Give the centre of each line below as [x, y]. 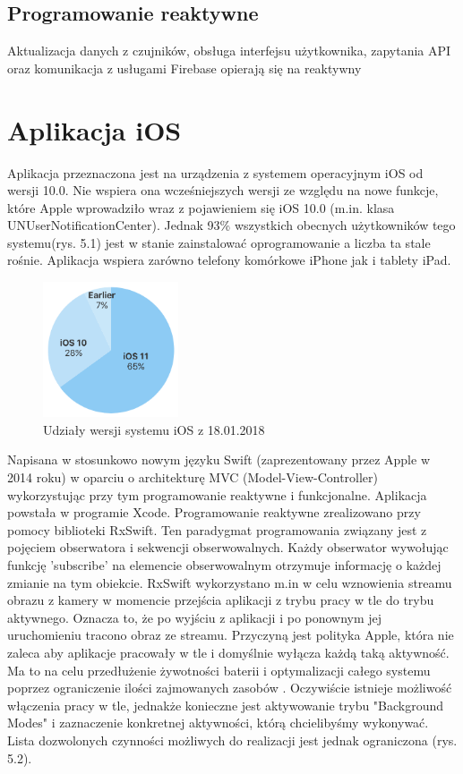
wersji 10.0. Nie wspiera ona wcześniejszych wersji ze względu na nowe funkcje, [223, 190]
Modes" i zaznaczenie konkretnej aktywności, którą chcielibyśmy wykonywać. [218, 723]
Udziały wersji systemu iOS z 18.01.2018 [154, 429]
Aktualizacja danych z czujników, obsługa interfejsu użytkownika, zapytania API [229, 51]
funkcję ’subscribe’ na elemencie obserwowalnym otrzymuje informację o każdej [224, 565]
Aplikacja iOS [94, 129]
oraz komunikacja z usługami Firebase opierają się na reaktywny [184, 68]
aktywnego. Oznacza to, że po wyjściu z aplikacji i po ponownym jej [195, 617]
